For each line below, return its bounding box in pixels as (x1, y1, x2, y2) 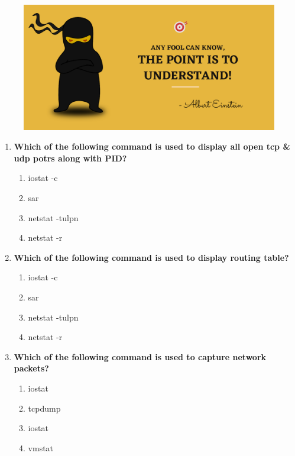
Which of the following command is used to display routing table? (14, 251, 289, 263)
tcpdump (28, 402, 61, 414)
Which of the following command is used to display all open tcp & (14, 140, 290, 153)
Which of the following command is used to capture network (14, 350, 267, 363)
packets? (14, 362, 49, 374)
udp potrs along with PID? (14, 151, 127, 164)
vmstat (28, 441, 54, 454)
